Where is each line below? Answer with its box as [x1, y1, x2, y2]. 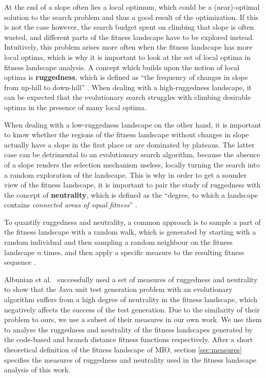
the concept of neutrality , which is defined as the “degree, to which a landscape [4, 189, 258, 200]
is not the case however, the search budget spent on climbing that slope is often [4, 22, 254, 32]
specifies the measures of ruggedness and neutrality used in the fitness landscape [4, 354, 257, 365]
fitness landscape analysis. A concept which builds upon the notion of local [4, 61, 239, 72]
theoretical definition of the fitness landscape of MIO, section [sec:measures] [4, 344, 242, 354]
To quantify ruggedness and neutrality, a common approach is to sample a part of [4, 216, 261, 227]
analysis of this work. [4, 364, 71, 375]
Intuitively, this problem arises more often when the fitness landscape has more [4, 41, 253, 52]
